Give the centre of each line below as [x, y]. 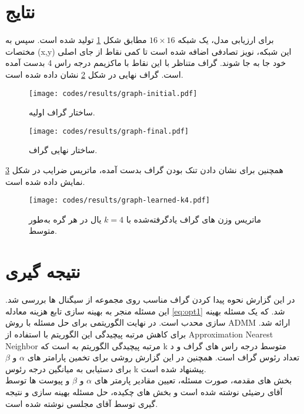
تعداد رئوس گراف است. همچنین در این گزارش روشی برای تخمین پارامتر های [163, 357]
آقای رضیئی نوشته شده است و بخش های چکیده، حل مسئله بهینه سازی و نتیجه [144, 391]
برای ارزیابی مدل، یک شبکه [226, 40]
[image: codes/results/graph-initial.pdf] [113, 93]
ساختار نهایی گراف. [63, 150]
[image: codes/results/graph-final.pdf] [109, 131]
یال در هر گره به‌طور [65, 219]
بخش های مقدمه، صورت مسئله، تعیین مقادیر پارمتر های [193, 380]
